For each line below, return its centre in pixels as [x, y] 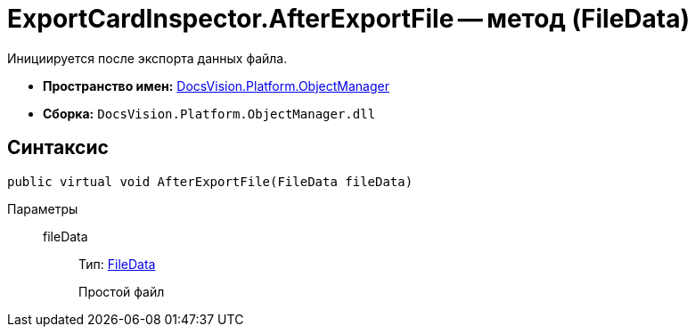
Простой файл [122, 291]
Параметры [43, 208]
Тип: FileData [117, 264]
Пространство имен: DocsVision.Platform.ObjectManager [216, 86]
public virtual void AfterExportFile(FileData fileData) [210, 181]
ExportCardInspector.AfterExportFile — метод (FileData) [349, 19]
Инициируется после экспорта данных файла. [147, 58]
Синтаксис [58, 148]
